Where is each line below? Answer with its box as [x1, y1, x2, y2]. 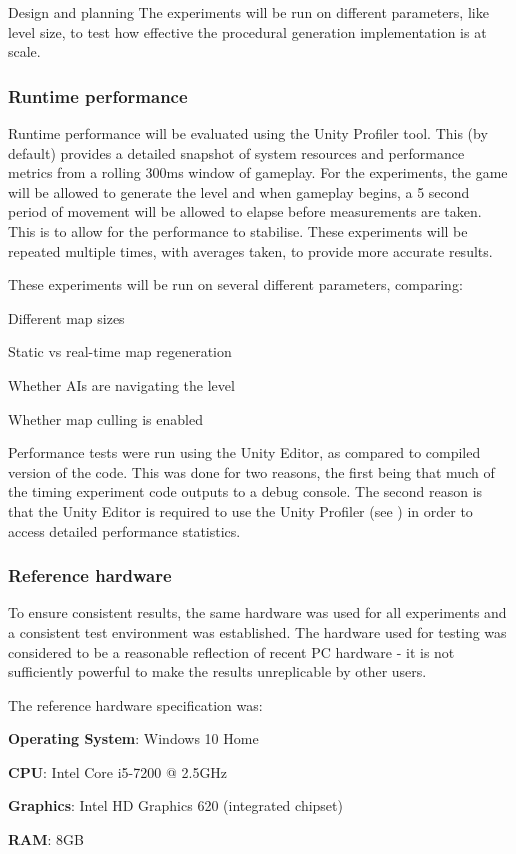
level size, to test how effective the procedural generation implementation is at [8, 21, 487, 42]
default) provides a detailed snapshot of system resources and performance [8, 142, 465, 163]
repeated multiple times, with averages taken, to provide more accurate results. [8, 240, 493, 261]
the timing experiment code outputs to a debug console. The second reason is [8, 481, 483, 502]
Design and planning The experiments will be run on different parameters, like [8, 2, 489, 22]
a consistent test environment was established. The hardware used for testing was [8, 621, 507, 642]
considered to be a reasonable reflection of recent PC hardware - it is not [8, 641, 455, 662]
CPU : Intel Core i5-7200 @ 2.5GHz [8, 761, 228, 782]
